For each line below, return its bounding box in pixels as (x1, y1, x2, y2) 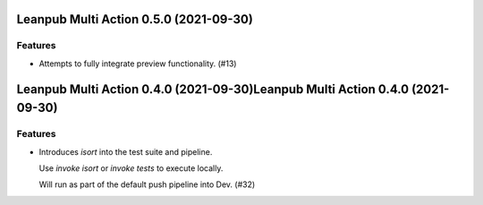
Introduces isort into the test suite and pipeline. (38, 146, 213, 157)
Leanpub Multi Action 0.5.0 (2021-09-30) (16, 12, 254, 27)
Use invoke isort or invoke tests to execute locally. (38, 162, 224, 174)
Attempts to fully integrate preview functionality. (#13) (38, 58, 237, 69)
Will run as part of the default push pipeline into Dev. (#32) (38, 179, 256, 190)
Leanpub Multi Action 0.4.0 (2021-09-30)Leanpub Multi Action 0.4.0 (16, 81, 410, 97)
